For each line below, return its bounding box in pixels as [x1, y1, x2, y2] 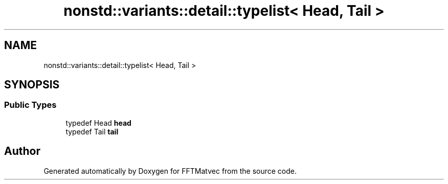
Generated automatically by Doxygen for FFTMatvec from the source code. [43, 166, 297, 175]
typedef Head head [65, 118, 131, 127]
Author [4, 145, 40, 158]
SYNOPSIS [4, 78, 60, 91]
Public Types [4, 100, 57, 110]
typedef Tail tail [65, 127, 119, 136]
